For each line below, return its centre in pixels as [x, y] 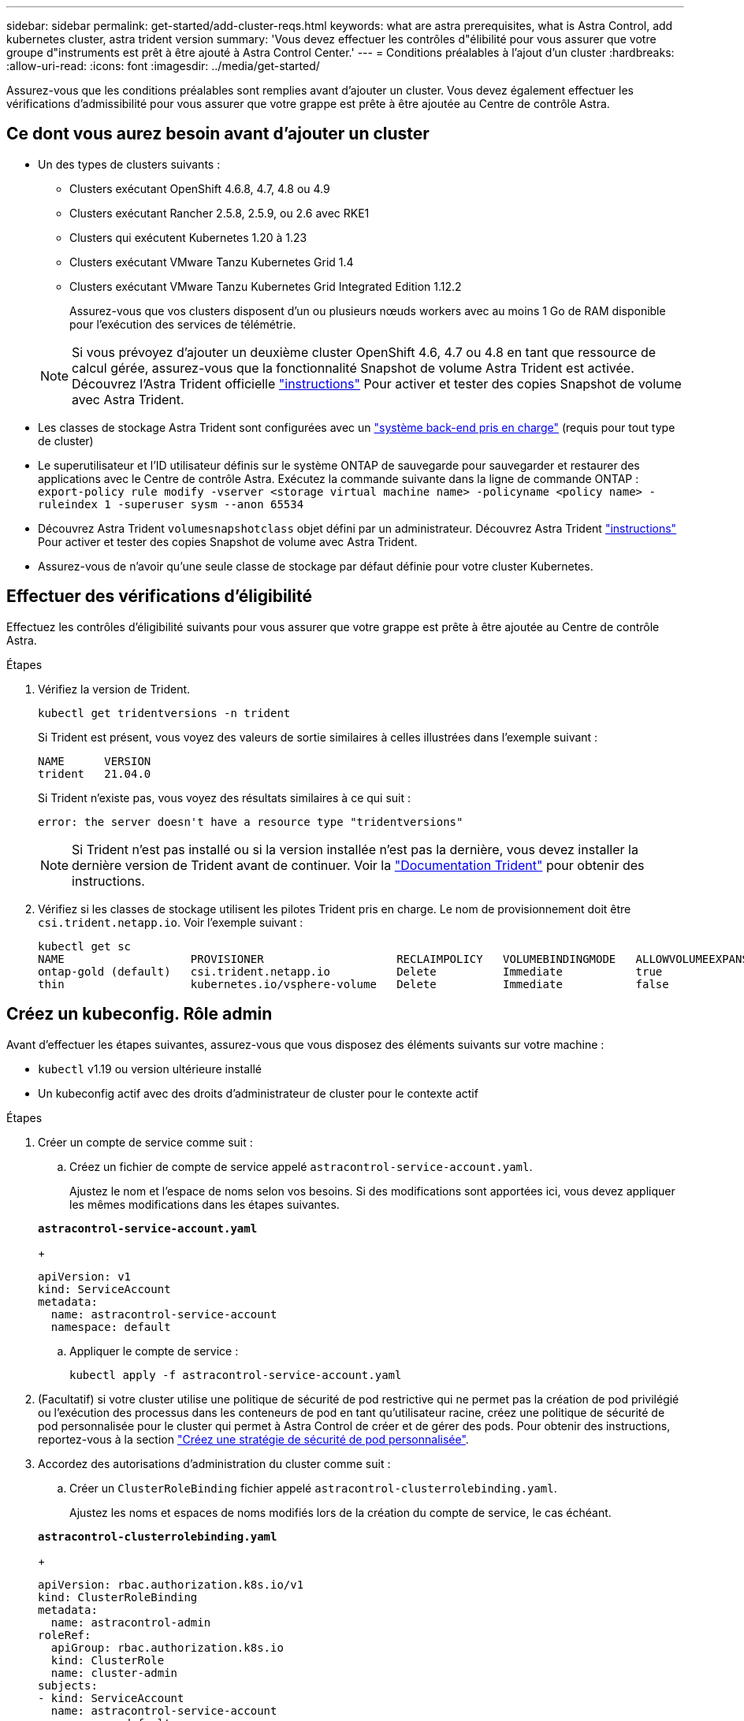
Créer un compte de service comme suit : [145, 1142]
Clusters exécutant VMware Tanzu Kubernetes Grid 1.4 [212, 262]
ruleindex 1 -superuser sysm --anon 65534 [171, 504]
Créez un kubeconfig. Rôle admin [139, 1014]
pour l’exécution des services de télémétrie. [183, 324]
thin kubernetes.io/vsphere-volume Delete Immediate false [353, 984]
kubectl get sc [85, 946]
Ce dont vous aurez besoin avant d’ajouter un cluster [218, 134]
